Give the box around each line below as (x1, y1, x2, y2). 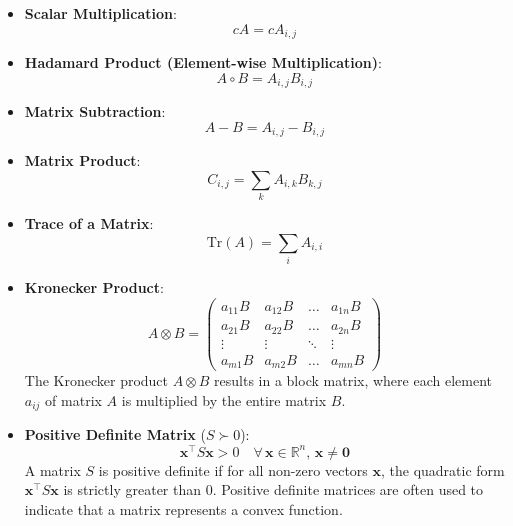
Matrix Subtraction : (24, 101, 166, 122)
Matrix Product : (24, 150, 141, 171)
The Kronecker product (24, 370, 169, 391)
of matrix (45, 389, 102, 410)
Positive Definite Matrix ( (24, 424, 206, 445)
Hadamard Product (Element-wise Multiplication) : (24, 52, 382, 73)
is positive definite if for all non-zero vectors (98, 459, 368, 480)
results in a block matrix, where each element (214, 370, 492, 391)
